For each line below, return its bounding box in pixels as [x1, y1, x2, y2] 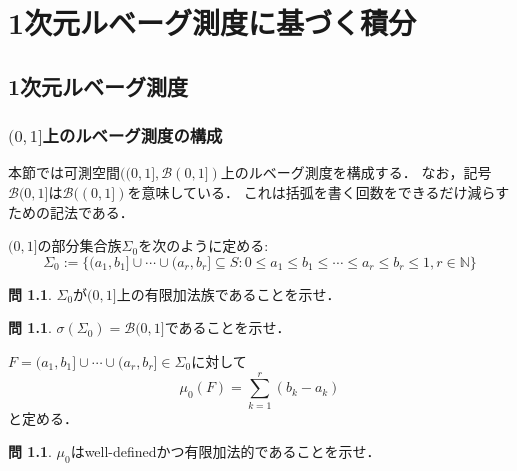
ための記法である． [8, 201, 134, 222]
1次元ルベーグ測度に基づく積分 [8, 2, 417, 43]
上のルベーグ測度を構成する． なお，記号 [220, 162, 492, 183]
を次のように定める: [138, 235, 269, 256]
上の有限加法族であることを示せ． [116, 283, 341, 304]
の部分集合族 [37, 235, 122, 256]
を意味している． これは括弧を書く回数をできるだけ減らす [127, 182, 510, 203]
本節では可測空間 [8, 162, 120, 183]
